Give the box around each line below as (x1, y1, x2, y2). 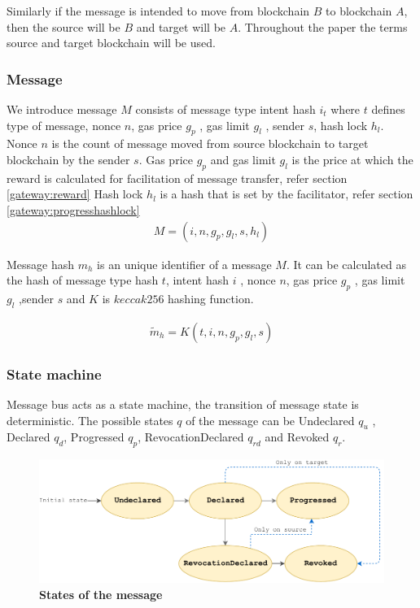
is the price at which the (291, 150, 413, 167)
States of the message (39, 586, 163, 603)
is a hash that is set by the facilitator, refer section (160, 185, 413, 202)
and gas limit (210, 150, 276, 167)
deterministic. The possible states (7, 411, 173, 428)
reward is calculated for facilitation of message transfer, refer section (7, 169, 348, 186)
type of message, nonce (7, 116, 121, 133)
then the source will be (7, 18, 120, 35)
